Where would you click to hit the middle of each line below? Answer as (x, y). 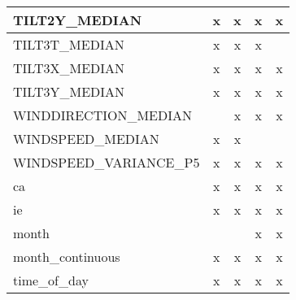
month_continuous (67, 257)
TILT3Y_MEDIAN (69, 91)
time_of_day (51, 280)
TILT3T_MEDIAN (69, 44)
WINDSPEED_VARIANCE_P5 (107, 162)
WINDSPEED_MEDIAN (86, 139)
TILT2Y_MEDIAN (78, 20)
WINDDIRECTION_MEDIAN (103, 115)
